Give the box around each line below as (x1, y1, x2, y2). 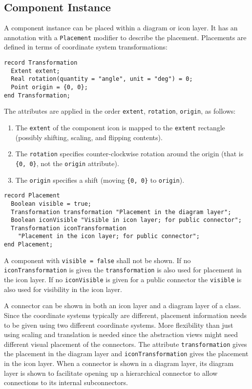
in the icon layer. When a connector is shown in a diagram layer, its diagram (4, 358, 234, 368)
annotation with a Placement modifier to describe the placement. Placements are (4, 32, 247, 42)
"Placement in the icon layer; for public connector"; (18, 233, 200, 240)
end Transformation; (4, 92, 71, 99)
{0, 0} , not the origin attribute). (15, 158, 119, 168)
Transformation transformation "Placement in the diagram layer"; (11, 208, 231, 216)
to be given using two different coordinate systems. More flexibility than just (4, 319, 233, 330)
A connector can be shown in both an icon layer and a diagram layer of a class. (4, 300, 241, 311)
